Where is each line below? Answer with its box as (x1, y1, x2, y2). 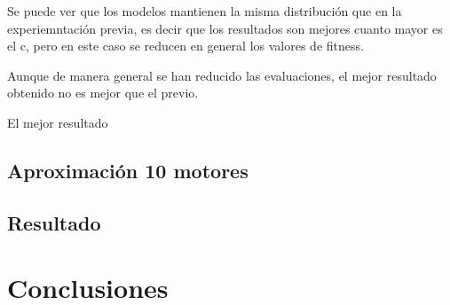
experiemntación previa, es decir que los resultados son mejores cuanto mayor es (7, 19, 443, 37)
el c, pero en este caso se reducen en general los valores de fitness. (7, 36, 364, 55)
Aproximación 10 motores (7, 156, 249, 184)
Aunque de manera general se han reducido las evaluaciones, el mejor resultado (7, 66, 437, 84)
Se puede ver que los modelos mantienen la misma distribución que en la (7, 2, 402, 20)
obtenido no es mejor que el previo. (7, 83, 199, 102)
